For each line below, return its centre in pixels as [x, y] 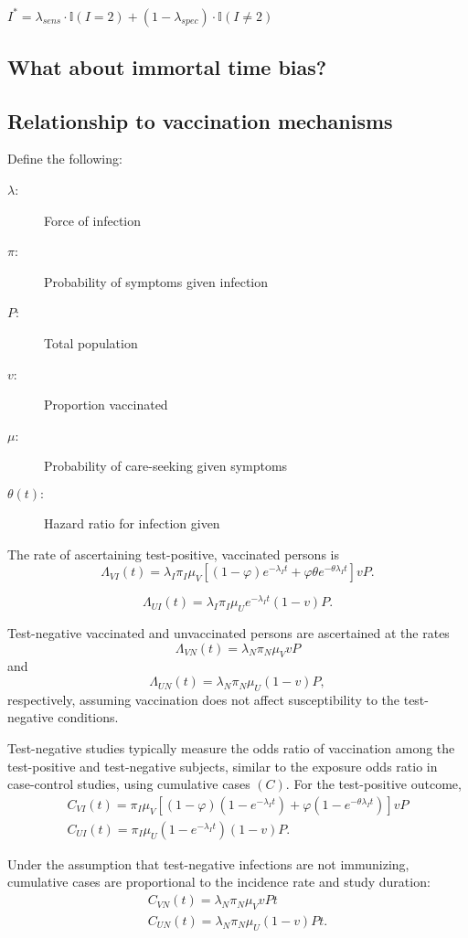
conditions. [88, 717]
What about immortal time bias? [167, 66]
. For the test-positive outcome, [373, 784]
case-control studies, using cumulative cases [129, 784]
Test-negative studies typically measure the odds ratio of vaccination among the [231, 748]
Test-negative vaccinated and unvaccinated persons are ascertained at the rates [229, 633]
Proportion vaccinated [106, 405]
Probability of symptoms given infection [156, 281]
